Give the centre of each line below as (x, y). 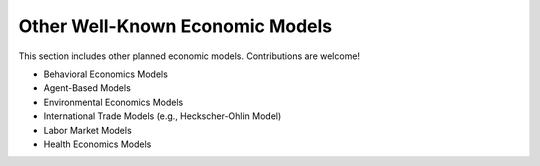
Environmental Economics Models (113, 102)
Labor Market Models (87, 130)
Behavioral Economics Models (106, 74)
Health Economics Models (97, 144)
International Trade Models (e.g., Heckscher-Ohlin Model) (162, 116)
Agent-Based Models (87, 88)
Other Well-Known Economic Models (175, 26)
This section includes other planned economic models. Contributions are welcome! (189, 56)
